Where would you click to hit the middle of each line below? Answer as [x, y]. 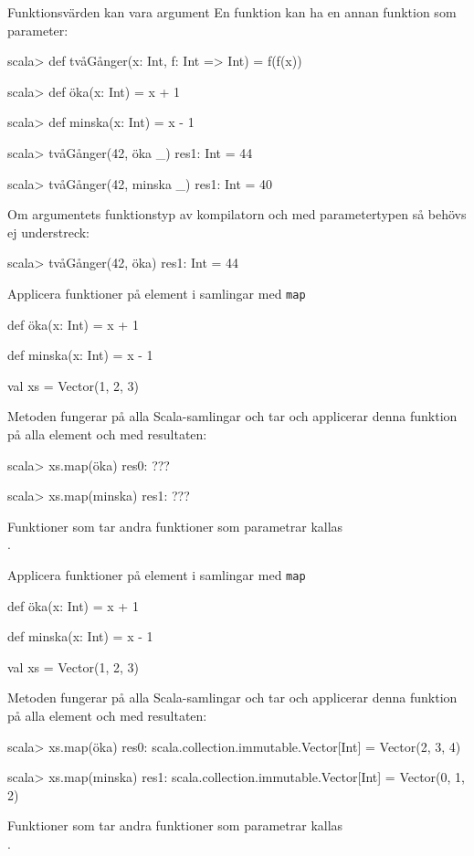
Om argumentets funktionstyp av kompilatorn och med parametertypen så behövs [237, 214]
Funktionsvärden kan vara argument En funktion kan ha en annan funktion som [232, 12]
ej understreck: [48, 232]
